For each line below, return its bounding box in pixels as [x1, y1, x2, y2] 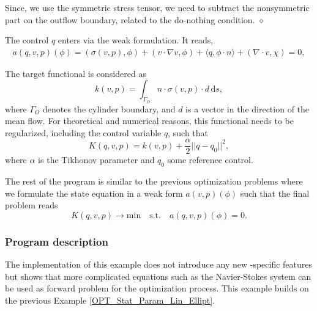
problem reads [5, 199, 58, 211]
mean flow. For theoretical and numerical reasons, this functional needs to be [5, 114, 294, 127]
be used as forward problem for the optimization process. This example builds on [5, 282, 309, 295]
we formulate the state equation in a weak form [5, 186, 183, 199]
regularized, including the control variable [5, 126, 162, 139]
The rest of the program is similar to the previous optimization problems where [5, 175, 303, 188]
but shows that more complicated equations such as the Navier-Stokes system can [5, 269, 311, 282]
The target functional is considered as [5, 67, 146, 79]
